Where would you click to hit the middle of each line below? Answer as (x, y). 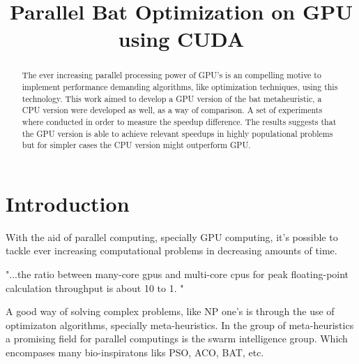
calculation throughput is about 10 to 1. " (95, 287)
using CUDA (181, 39)
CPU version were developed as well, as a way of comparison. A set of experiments (172, 110)
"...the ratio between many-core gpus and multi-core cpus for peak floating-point (177, 274)
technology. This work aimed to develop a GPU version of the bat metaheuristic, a (172, 98)
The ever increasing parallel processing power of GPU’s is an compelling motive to (171, 75)
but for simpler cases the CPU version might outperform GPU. (136, 145)
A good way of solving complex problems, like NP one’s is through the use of (170, 311)
